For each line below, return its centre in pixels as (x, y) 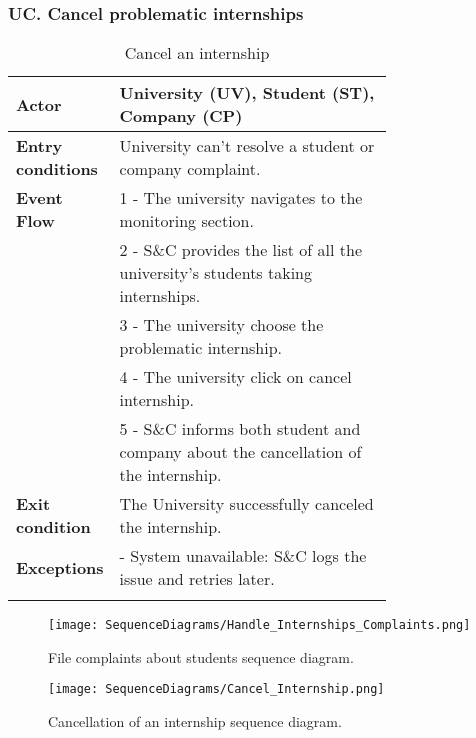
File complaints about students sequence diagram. (201, 656)
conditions (57, 169)
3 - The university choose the (221, 325)
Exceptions (60, 567)
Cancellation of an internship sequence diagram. (195, 721)
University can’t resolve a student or (247, 146)
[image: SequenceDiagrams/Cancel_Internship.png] (216, 689)
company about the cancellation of (240, 452)
